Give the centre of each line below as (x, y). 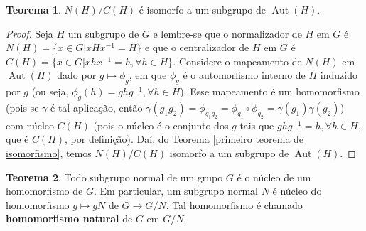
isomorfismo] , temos (49, 152)
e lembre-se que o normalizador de (227, 33)
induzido (339, 75)
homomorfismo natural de (69, 219)
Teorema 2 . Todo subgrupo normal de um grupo (114, 177)
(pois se (22, 107)
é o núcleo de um (274, 177)
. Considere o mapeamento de (237, 61)
